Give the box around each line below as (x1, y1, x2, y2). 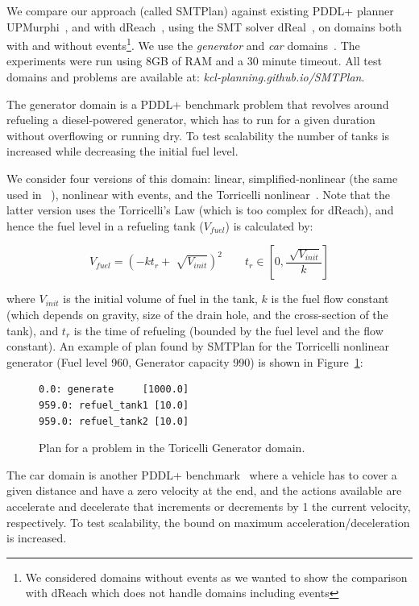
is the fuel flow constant (271, 290, 389, 307)
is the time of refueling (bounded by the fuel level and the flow (73, 322, 384, 338)
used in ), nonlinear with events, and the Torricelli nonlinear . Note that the (6, 185, 390, 202)
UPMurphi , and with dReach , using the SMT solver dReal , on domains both (6, 18, 402, 35)
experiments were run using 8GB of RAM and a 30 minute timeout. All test (6, 52, 382, 69)
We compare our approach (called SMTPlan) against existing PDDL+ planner (6, 2, 394, 19)
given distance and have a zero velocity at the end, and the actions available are (6, 482, 402, 499)
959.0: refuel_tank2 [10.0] (39, 415, 189, 427)
